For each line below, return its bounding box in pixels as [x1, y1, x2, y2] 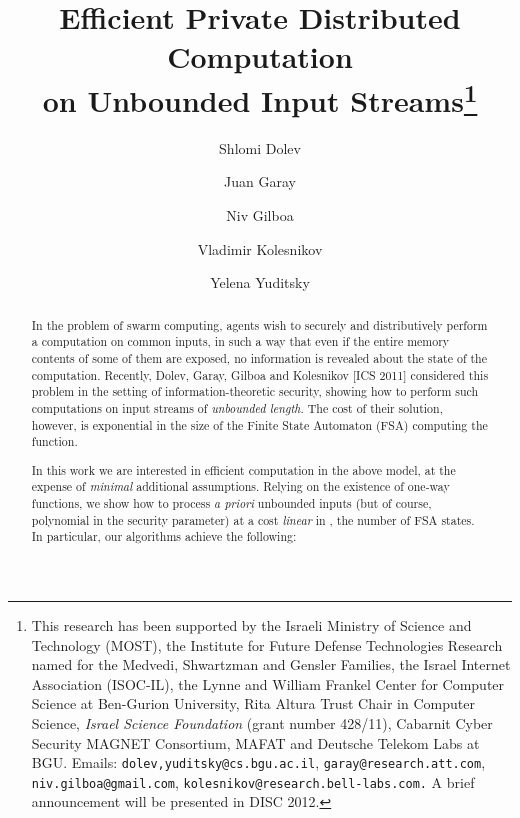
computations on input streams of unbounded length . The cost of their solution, [31, 399, 443, 416]
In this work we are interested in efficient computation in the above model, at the [31, 461, 456, 478]
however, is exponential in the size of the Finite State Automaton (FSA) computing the [31, 416, 488, 433]
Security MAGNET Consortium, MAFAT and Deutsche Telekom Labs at [31, 732, 480, 753]
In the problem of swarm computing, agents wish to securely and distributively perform [31, 316, 488, 333]
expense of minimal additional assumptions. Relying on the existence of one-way [31, 478, 450, 495]
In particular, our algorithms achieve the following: [31, 528, 297, 545]
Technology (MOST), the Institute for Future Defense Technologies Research [31, 634, 503, 655]
